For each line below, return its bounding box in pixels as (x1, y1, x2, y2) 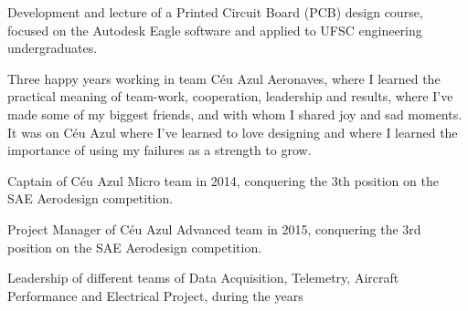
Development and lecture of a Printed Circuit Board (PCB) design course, (7, 3, 423, 21)
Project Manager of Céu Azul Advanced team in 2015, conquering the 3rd (7, 219, 421, 238)
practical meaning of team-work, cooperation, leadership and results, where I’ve (7, 87, 453, 106)
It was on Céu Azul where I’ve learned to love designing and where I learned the (7, 122, 458, 141)
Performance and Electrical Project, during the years (7, 285, 303, 305)
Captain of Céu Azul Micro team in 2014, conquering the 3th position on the (7, 171, 439, 190)
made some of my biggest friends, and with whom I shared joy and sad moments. (7, 104, 463, 123)
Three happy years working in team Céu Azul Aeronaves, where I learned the (7, 68, 441, 88)
